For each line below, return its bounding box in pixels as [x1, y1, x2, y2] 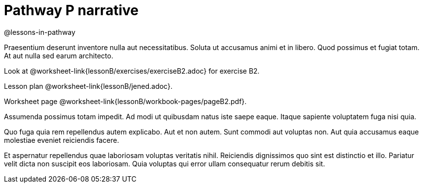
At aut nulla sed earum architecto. [4, 51, 113, 60]
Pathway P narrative [4, 2, 139, 19]
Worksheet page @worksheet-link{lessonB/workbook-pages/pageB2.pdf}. [4, 97, 247, 106]
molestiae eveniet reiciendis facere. [4, 135, 119, 144]
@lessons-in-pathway [4, 27, 75, 36]
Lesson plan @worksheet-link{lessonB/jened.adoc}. [4, 81, 173, 90]
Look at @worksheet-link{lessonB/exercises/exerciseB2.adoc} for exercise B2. [4, 66, 260, 75]
